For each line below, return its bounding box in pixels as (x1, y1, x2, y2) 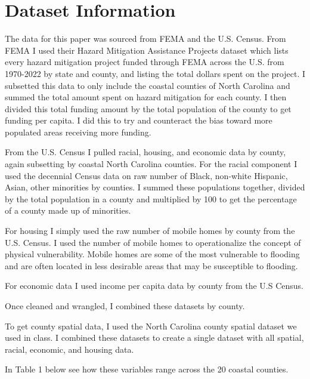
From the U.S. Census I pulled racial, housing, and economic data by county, (5, 146, 286, 158)
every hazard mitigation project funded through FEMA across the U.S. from (5, 56, 284, 68)
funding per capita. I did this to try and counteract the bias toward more (5, 114, 272, 127)
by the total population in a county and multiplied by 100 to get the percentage (5, 192, 297, 205)
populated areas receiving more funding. (5, 125, 151, 138)
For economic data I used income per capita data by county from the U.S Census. (5, 279, 304, 292)
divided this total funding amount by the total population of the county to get (5, 102, 292, 115)
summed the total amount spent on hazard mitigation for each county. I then (5, 91, 287, 103)
